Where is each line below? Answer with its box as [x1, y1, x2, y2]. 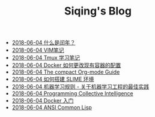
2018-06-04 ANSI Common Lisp [11, 104, 92, 111]
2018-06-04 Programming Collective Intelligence [11, 90, 133, 97]
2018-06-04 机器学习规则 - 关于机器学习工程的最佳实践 [11, 83, 150, 90]
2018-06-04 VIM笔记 [11, 46, 64, 54]
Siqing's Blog [64, 4, 132, 18]
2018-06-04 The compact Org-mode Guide [11, 68, 120, 76]
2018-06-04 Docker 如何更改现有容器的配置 [11, 62, 121, 69]
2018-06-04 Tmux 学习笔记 [11, 54, 81, 62]
